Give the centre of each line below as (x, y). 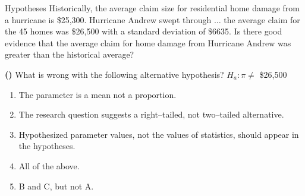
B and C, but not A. (56, 186)
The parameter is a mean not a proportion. (98, 94)
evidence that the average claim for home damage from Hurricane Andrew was (148, 42)
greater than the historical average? (70, 54)
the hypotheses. (47, 146)
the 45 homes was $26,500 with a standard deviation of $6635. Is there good (144, 31)
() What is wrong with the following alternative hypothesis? (114, 74)
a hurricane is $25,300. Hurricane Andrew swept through (108, 19)
